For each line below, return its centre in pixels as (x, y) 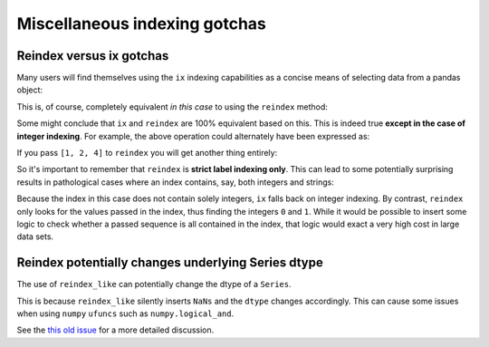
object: (30, 90)
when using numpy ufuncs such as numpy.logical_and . (125, 313)
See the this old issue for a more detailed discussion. (115, 330)
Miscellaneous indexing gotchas (142, 24)
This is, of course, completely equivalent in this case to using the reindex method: (172, 106)
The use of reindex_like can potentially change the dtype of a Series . (154, 284)
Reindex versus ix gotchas (93, 56)
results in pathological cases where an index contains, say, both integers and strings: (175, 182)
